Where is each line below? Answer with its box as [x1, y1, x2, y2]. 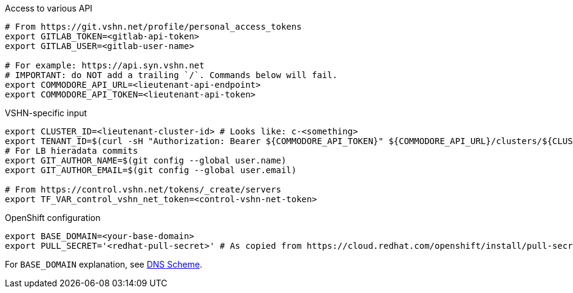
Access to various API [5, 3, 93, 13]
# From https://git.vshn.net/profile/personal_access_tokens [5, 22, 302, 31]
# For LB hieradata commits [5, 146, 138, 156]
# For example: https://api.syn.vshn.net [5, 61, 205, 70]
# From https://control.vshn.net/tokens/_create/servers [5, 185, 282, 194]
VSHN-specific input [5, 108, 87, 118]
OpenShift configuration [5, 212, 101, 223]
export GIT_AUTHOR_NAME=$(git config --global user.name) [5, 156, 286, 165]
